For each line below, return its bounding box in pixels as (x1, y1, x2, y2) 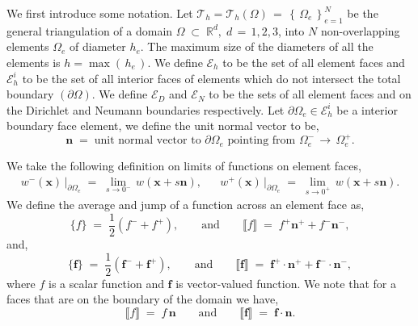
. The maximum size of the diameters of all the (140, 38, 374, 55)
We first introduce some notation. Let (6, 5, 193, 21)
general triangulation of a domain (6, 22, 173, 39)
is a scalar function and (49, 274, 164, 291)
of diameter (70, 38, 126, 55)
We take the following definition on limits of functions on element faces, (6, 157, 361, 173)
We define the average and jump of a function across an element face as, (6, 196, 365, 213)
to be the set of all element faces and (222, 53, 405, 70)
